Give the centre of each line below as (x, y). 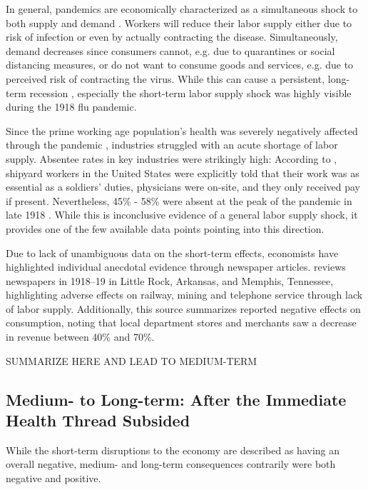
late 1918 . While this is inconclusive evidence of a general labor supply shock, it (182, 215)
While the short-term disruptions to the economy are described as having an (173, 450)
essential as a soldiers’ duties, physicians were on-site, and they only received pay (183, 187)
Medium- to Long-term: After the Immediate (176, 399)
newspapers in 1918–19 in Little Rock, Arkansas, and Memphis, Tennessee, (170, 280)
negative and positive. (53, 478)
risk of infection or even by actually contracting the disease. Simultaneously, (172, 37)
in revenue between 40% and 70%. (80, 337)
